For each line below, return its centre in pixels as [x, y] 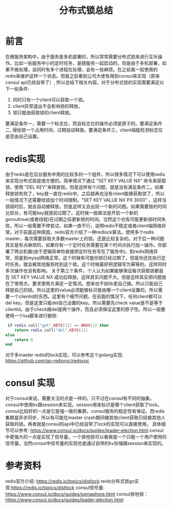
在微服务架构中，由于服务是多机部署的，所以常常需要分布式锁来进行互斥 [81, 57]
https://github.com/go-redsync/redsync [47, 361]
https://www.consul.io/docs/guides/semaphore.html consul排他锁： [77, 494]
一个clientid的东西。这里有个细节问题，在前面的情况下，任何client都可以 [86, 296]
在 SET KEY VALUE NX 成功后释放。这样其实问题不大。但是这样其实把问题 [84, 277]
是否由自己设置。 [23, 136]
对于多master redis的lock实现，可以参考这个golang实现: [64, 355]
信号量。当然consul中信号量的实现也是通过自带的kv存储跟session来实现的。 [86, 443]
